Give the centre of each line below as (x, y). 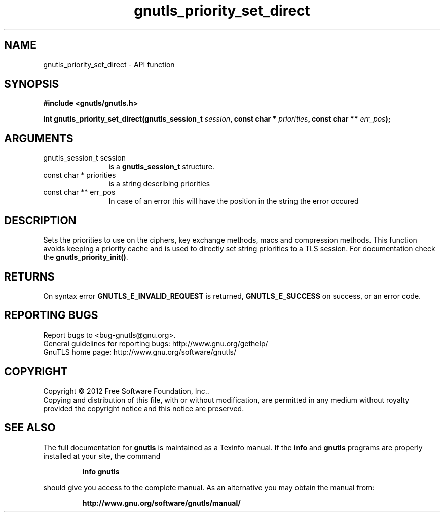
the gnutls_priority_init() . (86, 257)
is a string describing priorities (159, 184)
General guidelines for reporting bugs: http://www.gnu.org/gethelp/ (156, 343)
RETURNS (29, 276)
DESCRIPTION (40, 220)
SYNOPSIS (32, 84)
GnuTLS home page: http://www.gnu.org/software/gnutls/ (140, 352)
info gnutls (101, 471)
